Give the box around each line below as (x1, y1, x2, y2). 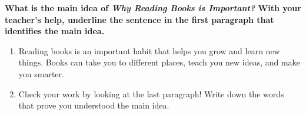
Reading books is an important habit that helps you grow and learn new (18, 44, 280, 57)
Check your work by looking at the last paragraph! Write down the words (18, 87, 284, 100)
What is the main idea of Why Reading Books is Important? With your (5, 2, 301, 14)
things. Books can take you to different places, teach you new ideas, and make (18, 56, 300, 68)
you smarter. (18, 67, 64, 80)
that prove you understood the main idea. (18, 99, 169, 111)
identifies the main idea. (5, 25, 105, 37)
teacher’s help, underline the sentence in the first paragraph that (5, 13, 274, 25)
